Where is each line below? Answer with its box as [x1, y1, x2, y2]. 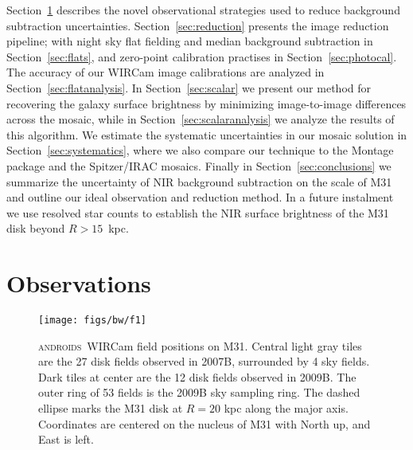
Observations [6, 267, 151, 299]
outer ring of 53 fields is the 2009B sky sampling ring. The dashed [38, 384, 360, 401]
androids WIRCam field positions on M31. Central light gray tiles [38, 337, 362, 354]
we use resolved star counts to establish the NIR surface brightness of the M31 [6, 204, 389, 221]
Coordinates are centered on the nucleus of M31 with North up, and [38, 415, 371, 432]
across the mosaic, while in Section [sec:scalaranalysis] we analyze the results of [6, 111, 395, 127]
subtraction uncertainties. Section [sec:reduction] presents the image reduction [6, 17, 389, 33]
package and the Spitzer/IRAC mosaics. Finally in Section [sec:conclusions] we [6, 157, 392, 174]
